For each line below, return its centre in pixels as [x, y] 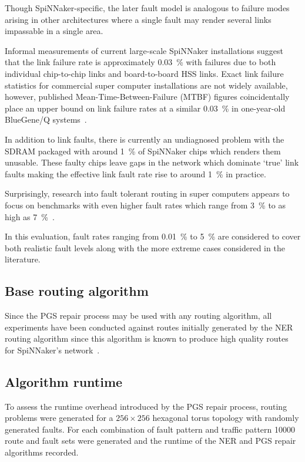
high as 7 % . [30, 216]
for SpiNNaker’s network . [52, 350]
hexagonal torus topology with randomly [226, 418]
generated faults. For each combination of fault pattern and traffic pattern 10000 [150, 429]
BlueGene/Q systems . [46, 119]
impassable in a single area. [54, 31]
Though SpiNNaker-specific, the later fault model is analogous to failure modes [147, 8]
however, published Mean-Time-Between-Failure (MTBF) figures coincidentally [147, 97]
